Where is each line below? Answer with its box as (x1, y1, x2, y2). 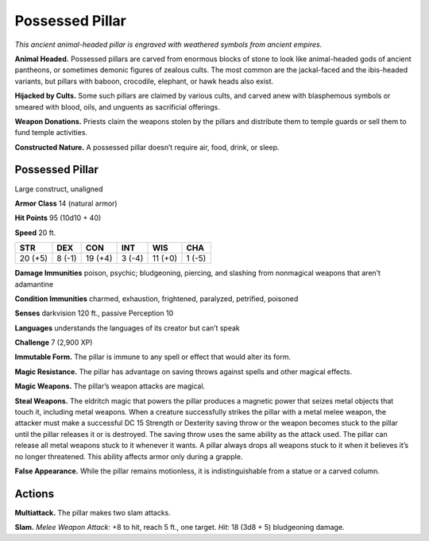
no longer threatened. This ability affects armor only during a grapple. (14, 451, 243, 461)
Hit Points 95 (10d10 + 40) (14, 213, 102, 222)
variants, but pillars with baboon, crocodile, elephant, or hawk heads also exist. (14, 76, 274, 86)
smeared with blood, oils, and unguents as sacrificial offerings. (14, 102, 220, 111)
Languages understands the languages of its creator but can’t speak (14, 323, 240, 333)
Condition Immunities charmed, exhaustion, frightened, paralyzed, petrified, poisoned (14, 294, 299, 303)
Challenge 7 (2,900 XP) (14, 338, 93, 347)
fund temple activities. (14, 128, 87, 137)
